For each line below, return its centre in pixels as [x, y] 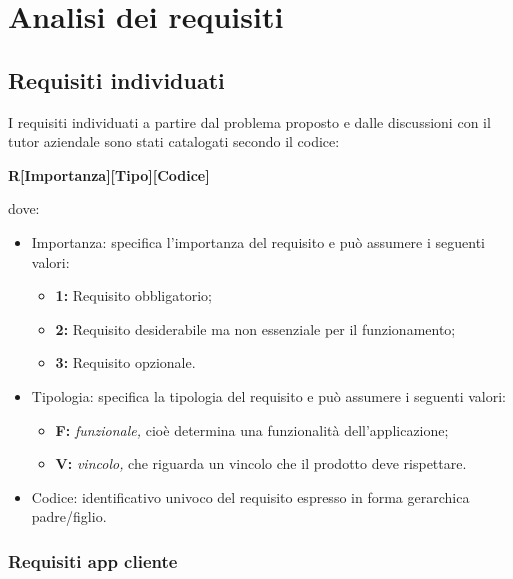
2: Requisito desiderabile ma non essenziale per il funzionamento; [255, 328]
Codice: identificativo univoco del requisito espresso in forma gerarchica [250, 496]
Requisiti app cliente [93, 560]
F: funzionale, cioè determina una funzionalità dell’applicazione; [252, 429]
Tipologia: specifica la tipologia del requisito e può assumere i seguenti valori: [268, 395]
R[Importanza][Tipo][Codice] [109, 174]
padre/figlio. [69, 516]
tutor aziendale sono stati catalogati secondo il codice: [174, 141]
